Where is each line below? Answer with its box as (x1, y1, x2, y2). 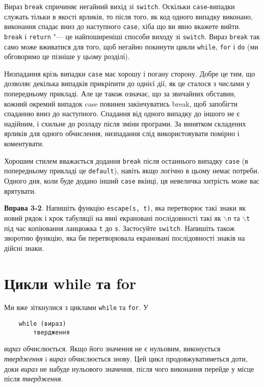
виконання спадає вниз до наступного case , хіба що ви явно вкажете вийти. (4, 21, 241, 32)
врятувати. (4, 185, 36, 196)
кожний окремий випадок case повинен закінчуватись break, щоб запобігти (4, 98, 238, 109)
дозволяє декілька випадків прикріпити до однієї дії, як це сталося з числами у (4, 78, 250, 89)
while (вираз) (18, 320, 66, 328)
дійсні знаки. (4, 242, 44, 253)
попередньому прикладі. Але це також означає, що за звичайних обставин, (4, 88, 236, 99)
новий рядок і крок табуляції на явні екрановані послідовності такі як (4, 212, 221, 223)
